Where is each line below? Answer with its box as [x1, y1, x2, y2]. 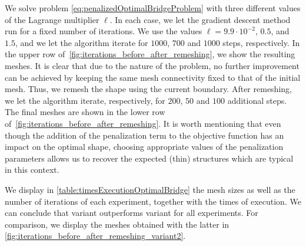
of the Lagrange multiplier [5, 13, 99, 25]
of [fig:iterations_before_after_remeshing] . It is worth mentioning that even [5, 117, 281, 129]
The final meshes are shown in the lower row [5, 106, 165, 118]
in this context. [5, 163, 59, 176]
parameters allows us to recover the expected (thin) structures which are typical [5, 152, 294, 164]
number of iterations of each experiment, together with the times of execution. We [5, 195, 301, 207]
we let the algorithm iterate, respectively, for [5, 94, 165, 106]
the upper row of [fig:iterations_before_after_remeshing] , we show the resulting [5, 48, 295, 60]
